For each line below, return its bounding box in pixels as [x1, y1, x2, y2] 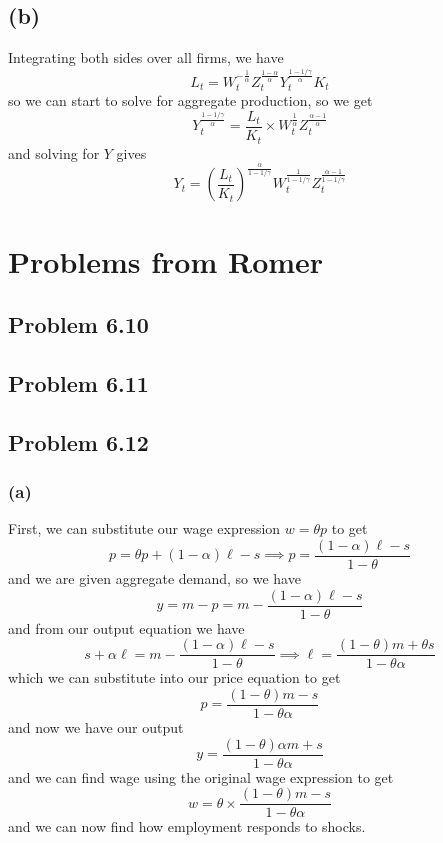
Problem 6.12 [8, 426, 149, 457]
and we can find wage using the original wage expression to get [8, 766, 394, 787]
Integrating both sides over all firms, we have [8, 47, 284, 68]
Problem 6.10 [8, 309, 149, 340]
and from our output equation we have [8, 617, 245, 638]
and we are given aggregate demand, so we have [8, 568, 301, 589]
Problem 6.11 [8, 368, 149, 399]
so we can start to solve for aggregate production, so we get [8, 90, 373, 111]
